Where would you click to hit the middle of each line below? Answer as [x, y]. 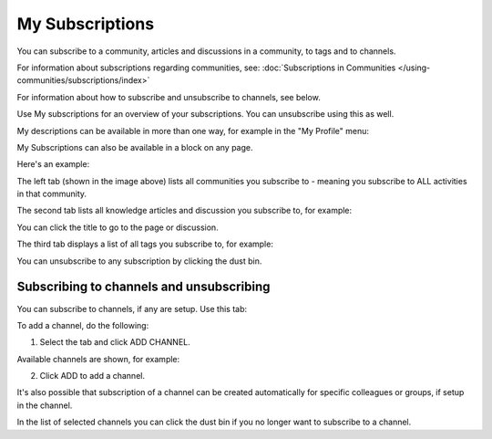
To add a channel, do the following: [83, 325]
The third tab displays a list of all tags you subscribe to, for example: [145, 244]
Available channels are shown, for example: [98, 359]
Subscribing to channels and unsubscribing [143, 287]
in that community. [51, 194]
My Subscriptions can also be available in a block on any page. [135, 147]
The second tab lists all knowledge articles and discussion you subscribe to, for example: [184, 211]
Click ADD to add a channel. [92, 376]
